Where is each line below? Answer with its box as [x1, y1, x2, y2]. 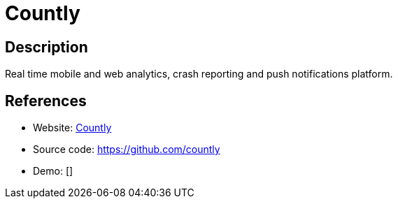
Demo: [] [33, 165, 73, 177]
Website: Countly [33, 122, 112, 134]
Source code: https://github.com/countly [33, 143, 220, 156]
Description [5, 38, 88, 56]
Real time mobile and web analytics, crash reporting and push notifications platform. [5, 68, 393, 80]
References [5, 92, 87, 110]
